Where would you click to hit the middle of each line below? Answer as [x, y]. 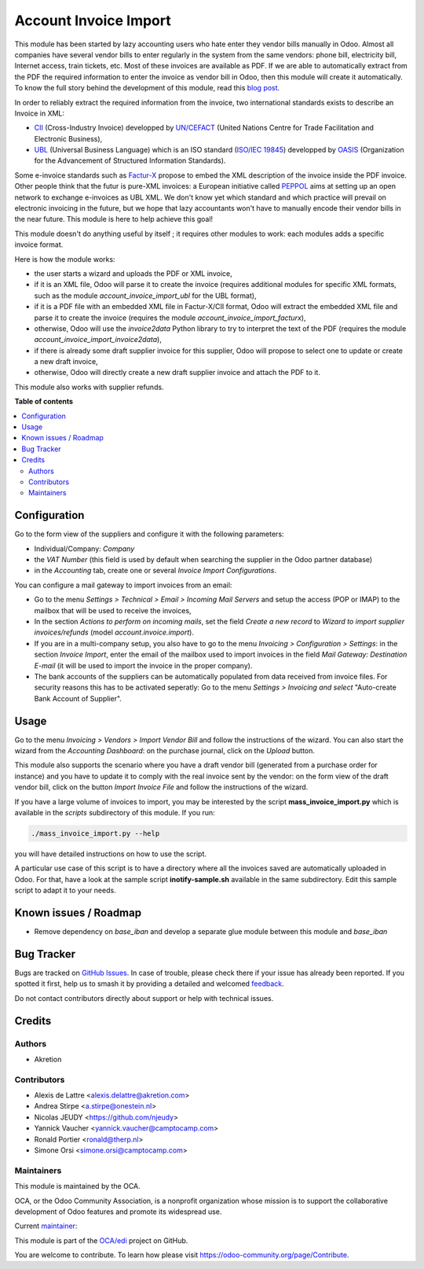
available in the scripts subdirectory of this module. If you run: [115, 813]
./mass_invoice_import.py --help [95, 833]
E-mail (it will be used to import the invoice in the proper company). [143, 665]
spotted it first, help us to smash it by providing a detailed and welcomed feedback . [149, 984]
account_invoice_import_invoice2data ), [98, 340]
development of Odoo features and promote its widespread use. [118, 1212]
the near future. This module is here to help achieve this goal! [114, 219]
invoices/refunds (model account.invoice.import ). [114, 632]
